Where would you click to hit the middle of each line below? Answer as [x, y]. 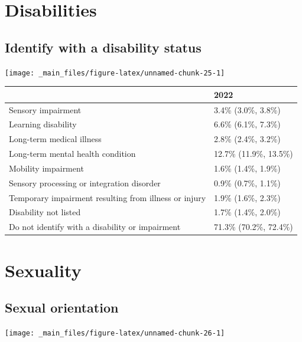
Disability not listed [45, 212]
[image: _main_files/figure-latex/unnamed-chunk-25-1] [115, 73]
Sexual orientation [62, 308]
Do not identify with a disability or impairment [95, 227]
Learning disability [43, 124]
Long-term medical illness [55, 139]
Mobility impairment [46, 168]
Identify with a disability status [103, 47]
